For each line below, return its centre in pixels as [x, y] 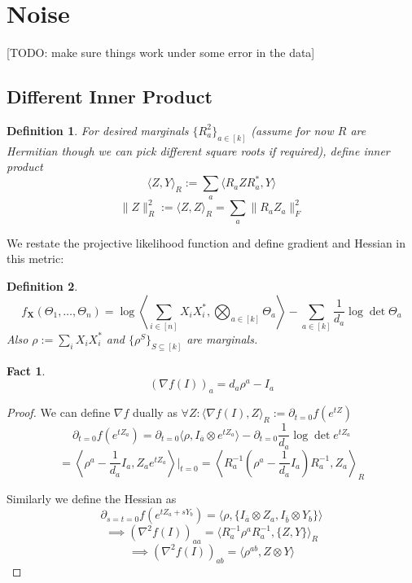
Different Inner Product [110, 96]
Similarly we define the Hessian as [92, 499]
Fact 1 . [26, 370]
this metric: [35, 259]
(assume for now [292, 130]
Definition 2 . [42, 285]
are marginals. [222, 338]
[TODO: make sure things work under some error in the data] [161, 53]
